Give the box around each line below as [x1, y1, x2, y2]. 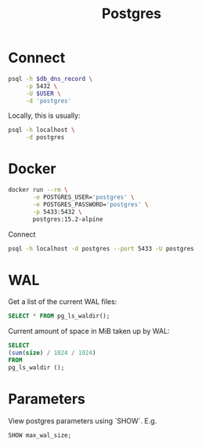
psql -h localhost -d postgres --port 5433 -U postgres [8, 244, 194, 252]
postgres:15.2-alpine [32, 215, 103, 223]
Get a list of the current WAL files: [8, 297, 117, 306]
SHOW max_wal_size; [8, 431, 72, 439]
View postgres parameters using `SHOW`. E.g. [8, 416, 157, 425]
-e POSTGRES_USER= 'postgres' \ [32, 193, 135, 201]
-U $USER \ [25, 90, 61, 97]
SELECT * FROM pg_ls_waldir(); [8, 312, 110, 321]
